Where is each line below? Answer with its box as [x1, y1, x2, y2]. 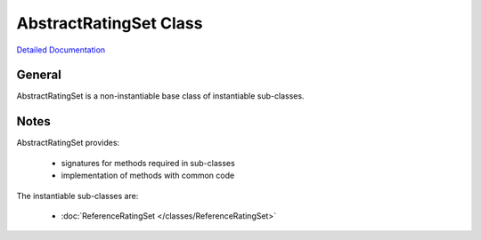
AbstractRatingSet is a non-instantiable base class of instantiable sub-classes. [16, 91, 305, 101]
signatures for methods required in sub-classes [61, 157, 235, 168]
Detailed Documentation [16, 44, 106, 55]
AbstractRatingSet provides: [16, 138, 120, 148]
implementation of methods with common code [61, 170, 235, 181]
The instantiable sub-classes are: [16, 190, 139, 201]
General [16, 68, 62, 83]
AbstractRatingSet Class [16, 13, 203, 33]
